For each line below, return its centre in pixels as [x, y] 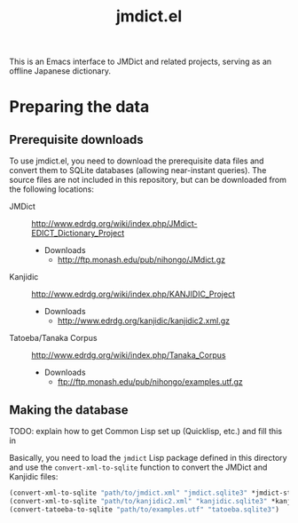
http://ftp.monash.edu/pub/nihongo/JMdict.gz [141, 260]
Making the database [69, 410]
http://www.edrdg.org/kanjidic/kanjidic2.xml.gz [144, 321]
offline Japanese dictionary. [60, 71]
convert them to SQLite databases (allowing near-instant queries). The [138, 170]
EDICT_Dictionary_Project [78, 234]
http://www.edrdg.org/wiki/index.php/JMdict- [114, 224]
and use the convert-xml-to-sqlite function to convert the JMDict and [138, 467]
